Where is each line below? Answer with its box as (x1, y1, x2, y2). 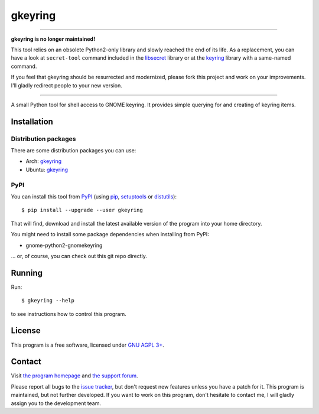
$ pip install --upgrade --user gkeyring (21, 207, 143, 214)
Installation (11, 116, 53, 126)
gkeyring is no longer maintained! (11, 35, 96, 43)
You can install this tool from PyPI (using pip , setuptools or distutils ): (11, 193, 177, 200)
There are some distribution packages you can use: (11, 147, 136, 154)
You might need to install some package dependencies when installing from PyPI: (11, 231, 209, 238)
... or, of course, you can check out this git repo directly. (11, 252, 148, 259)
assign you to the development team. (11, 399, 102, 407)
